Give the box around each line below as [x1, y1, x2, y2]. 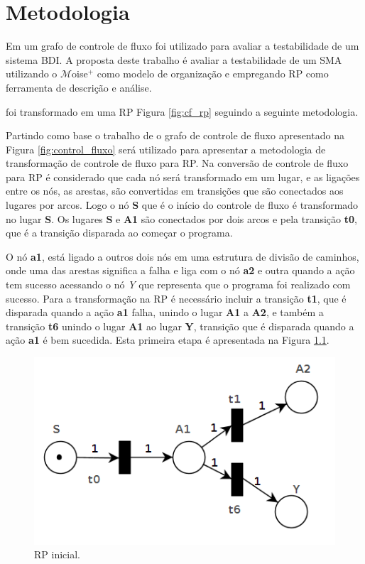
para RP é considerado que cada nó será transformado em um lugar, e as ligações [6, 169, 360, 184]
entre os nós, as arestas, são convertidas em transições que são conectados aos [6, 183, 344, 198]
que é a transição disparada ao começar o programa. [6, 225, 233, 240]
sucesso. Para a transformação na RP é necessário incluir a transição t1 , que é [6, 291, 347, 305]
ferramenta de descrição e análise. [6, 80, 152, 94]
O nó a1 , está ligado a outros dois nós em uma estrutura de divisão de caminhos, [6, 249, 359, 264]
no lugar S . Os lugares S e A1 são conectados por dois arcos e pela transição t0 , [6, 211, 357, 226]
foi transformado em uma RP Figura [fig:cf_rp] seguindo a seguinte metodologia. [6, 104, 359, 119]
